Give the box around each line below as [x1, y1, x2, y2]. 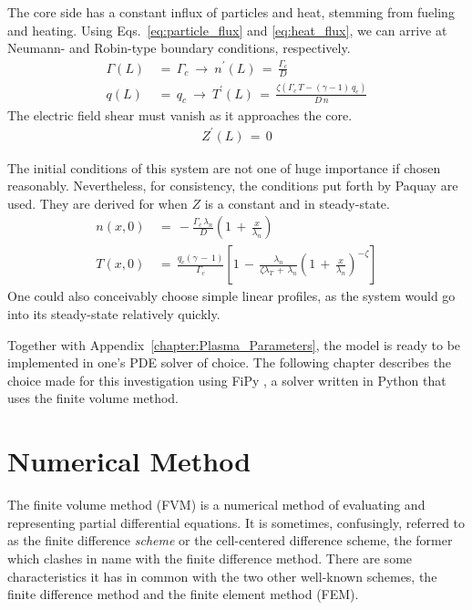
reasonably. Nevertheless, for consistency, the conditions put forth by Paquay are [7, 176, 458, 195]
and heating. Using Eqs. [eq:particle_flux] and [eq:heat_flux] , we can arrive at [7, 20, 447, 39]
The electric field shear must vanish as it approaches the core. [7, 105, 353, 124]
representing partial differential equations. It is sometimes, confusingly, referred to [7, 512, 466, 532]
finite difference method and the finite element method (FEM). [7, 584, 359, 604]
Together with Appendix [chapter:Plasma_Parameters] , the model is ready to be [7, 335, 461, 354]
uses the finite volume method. [7, 388, 179, 408]
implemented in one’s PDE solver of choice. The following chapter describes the [7, 353, 452, 372]
